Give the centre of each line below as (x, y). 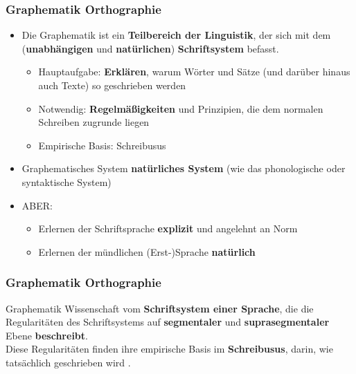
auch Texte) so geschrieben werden (112, 85)
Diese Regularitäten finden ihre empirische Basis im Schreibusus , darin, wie (169, 349)
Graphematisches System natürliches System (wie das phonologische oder (184, 168)
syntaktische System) (66, 181)
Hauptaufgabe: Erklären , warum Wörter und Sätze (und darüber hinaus (194, 72)
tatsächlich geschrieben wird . (68, 362)
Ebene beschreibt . (47, 335)
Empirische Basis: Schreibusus (102, 145)
